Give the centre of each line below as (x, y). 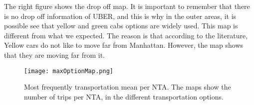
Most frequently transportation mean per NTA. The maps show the (127, 87)
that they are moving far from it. (54, 54)
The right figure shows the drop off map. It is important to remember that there (127, 6)
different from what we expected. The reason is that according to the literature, (126, 35)
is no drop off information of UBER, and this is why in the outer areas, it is (120, 16)
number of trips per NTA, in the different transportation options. (124, 96)
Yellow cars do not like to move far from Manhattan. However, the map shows (124, 45)
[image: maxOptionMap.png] (69, 71)
